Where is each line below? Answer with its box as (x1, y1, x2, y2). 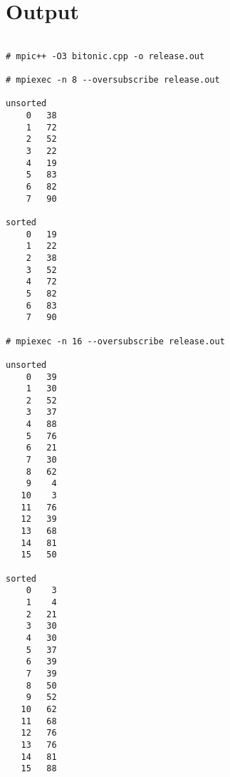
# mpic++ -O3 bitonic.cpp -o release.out (6, 51, 205, 61)
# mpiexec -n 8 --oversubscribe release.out (6, 75, 220, 86)
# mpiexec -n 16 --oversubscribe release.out (6, 336, 225, 346)
